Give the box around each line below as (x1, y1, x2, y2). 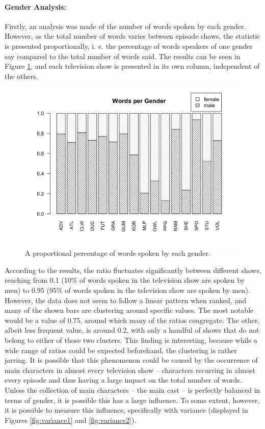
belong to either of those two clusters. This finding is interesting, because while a (5, 335, 258, 345)
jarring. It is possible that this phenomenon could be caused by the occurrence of (5, 355, 258, 365)
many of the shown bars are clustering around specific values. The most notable (5, 305, 254, 315)
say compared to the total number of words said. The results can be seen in (5, 50, 241, 61)
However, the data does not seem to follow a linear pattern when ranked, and (5, 294, 246, 305)
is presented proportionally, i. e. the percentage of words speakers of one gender (5, 40, 253, 51)
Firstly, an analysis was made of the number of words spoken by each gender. (5, 20, 246, 31)
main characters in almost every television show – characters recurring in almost (5, 364, 255, 375)
